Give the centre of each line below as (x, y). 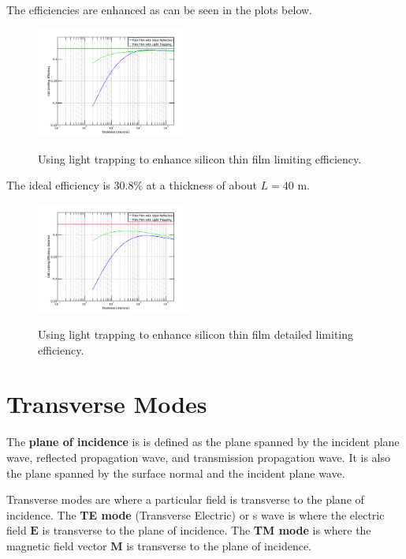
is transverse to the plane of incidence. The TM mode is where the (207, 530)
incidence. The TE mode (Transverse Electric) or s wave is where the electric (196, 514)
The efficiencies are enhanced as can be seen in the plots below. (159, 9)
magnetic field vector (57, 545)
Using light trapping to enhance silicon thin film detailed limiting (196, 334)
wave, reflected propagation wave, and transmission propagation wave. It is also (199, 457)
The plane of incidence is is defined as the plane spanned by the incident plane (203, 442)
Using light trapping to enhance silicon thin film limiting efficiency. (200, 158)
